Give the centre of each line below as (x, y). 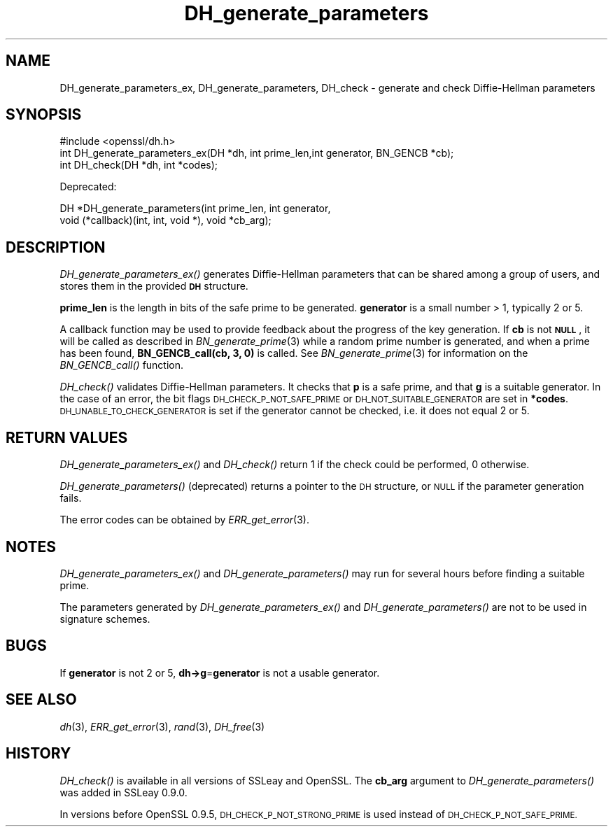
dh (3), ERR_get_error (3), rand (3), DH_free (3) (162, 726)
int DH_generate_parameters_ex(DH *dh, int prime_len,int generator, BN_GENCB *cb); (257, 153)
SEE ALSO (41, 700)
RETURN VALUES (67, 437)
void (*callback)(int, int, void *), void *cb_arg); (165, 220)
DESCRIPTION (56, 247)
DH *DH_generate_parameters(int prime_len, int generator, (195, 209)
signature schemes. (105, 619)
